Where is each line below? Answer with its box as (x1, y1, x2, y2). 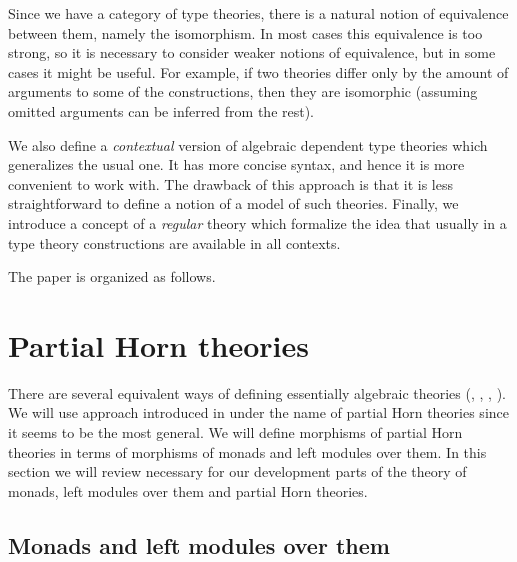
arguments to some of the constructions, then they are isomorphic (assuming (8, 81, 478, 102)
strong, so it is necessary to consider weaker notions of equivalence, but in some (8, 42, 496, 63)
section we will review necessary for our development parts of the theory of (8, 461, 467, 482)
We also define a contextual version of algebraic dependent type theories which (8, 134, 488, 155)
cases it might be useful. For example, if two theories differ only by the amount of (8, 61, 509, 82)
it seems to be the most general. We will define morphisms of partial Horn (8, 422, 463, 443)
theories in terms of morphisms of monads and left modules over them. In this (8, 441, 487, 462)
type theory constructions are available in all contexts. (8, 232, 341, 253)
